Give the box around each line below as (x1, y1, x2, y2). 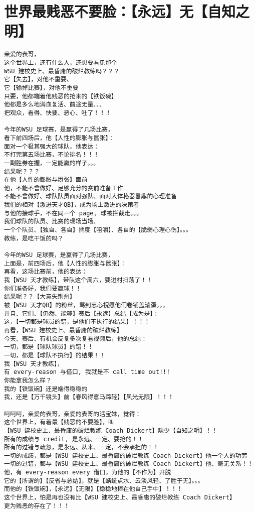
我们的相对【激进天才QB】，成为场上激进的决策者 (4, 201, 139, 209)
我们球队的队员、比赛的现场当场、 (4, 218, 100, 225)
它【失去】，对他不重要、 (4, 76, 73, 83)
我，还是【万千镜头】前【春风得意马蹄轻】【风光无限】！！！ (4, 394, 174, 401)
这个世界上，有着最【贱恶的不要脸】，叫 (4, 419, 114, 426)
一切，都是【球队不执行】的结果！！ (4, 351, 106, 359)
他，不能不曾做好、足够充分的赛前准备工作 (4, 184, 123, 192)
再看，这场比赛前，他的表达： (4, 268, 88, 276)
